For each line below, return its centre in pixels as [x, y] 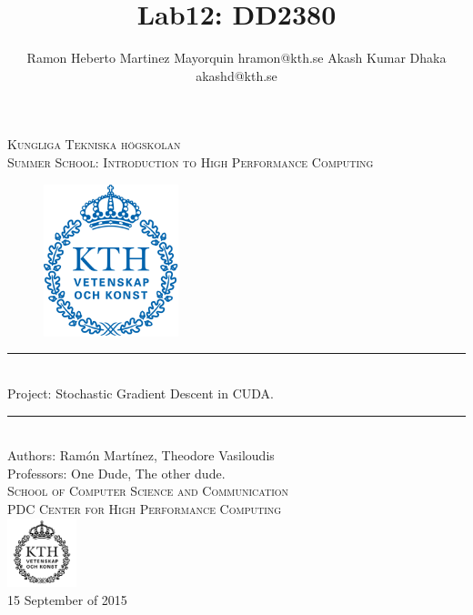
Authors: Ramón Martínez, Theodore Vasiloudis [141, 455]
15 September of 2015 [67, 599]
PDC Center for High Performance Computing [145, 509]
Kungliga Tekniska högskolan [94, 144]
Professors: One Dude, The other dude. [116, 473]
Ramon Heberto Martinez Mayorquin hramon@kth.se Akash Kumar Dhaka [236, 58]
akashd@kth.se [236, 75]
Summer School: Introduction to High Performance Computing [191, 161]
